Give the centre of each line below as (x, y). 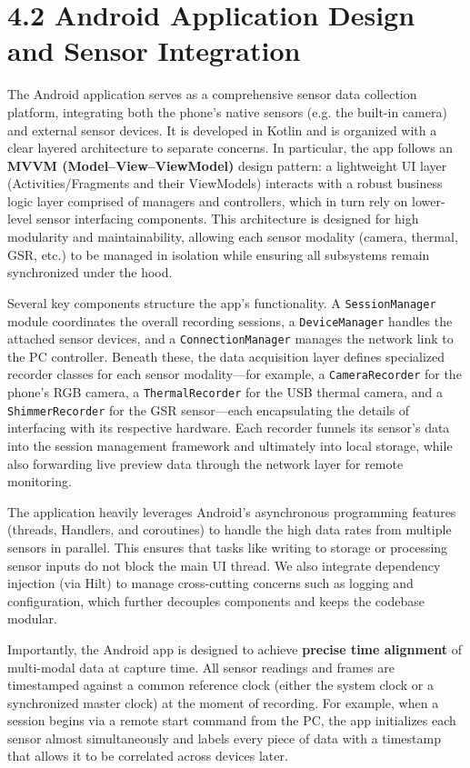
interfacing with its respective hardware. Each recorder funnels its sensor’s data (229, 428)
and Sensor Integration (154, 50)
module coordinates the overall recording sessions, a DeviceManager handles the (230, 320)
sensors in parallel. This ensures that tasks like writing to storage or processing (228, 547)
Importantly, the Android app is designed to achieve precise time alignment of (235, 648)
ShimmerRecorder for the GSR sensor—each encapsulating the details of (209, 409)
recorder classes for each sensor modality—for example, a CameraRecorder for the (235, 374)
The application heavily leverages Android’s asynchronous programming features (232, 511)
